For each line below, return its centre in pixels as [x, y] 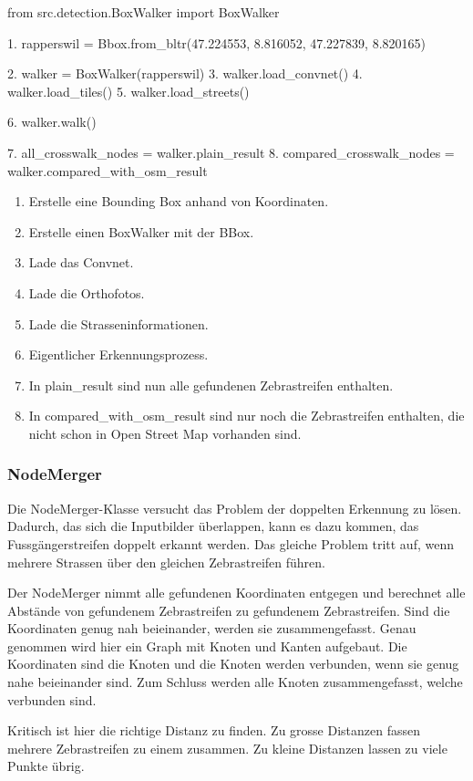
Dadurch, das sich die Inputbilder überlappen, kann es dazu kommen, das [213, 526]
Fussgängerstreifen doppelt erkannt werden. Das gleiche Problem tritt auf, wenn [231, 543]
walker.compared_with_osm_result [108, 170]
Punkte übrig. [46, 766]
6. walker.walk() [52, 122]
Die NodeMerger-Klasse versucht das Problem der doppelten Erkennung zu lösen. [235, 508]
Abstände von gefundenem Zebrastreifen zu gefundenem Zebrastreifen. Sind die [229, 610]
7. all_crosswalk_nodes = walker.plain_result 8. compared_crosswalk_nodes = [231, 152]
